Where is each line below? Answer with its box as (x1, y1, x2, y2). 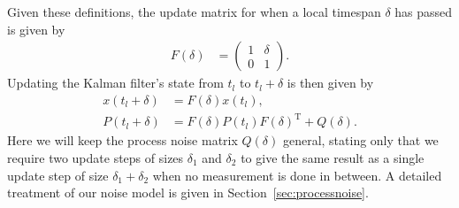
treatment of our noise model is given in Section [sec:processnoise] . (7, 183, 369, 202)
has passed (394, 3, 453, 20)
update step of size (7, 166, 109, 184)
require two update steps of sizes (7, 148, 184, 166)
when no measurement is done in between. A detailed (152, 166, 442, 184)
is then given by (287, 73, 374, 92)
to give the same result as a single (241, 148, 425, 166)
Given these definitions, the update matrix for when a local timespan (7, 3, 381, 20)
